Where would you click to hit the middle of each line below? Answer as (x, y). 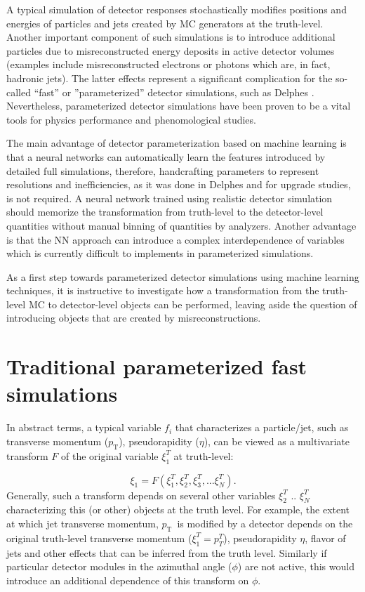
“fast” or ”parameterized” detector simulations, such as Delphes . (174, 92)
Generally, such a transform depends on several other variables (141, 495)
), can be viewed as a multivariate (277, 441)
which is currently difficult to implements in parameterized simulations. (160, 253)
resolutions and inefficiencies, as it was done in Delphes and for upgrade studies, (179, 184)
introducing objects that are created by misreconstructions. (134, 318)
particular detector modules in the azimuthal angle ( (119, 566)
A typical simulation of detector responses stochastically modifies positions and (177, 9)
